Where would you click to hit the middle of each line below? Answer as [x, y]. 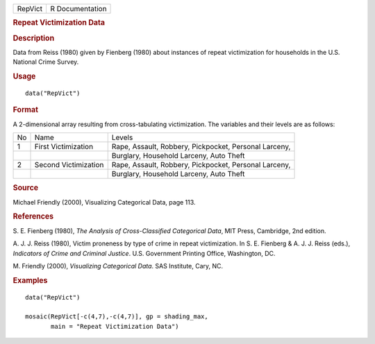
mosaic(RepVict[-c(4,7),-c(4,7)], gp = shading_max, [117, 317]
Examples [30, 280]
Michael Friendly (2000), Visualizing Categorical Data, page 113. [104, 202]
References [33, 216]
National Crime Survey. [46, 62]
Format [25, 110]
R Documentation [78, 9]
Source [26, 188]
